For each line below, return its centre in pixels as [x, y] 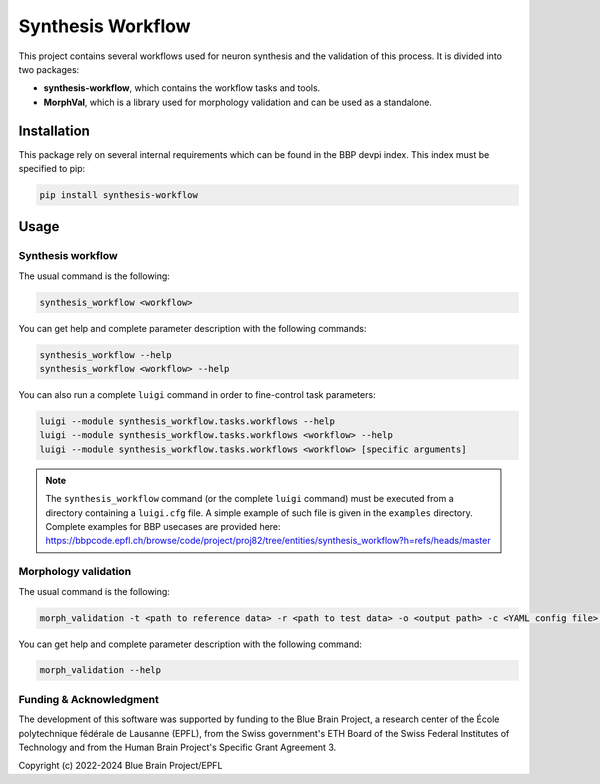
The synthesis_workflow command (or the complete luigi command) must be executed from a [249, 499]
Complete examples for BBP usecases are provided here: [163, 526]
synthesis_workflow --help [105, 354]
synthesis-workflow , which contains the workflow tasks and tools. [182, 88]
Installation [54, 130]
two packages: [49, 69]
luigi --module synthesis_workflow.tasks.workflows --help [187, 421]
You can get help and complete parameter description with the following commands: [192, 328]
